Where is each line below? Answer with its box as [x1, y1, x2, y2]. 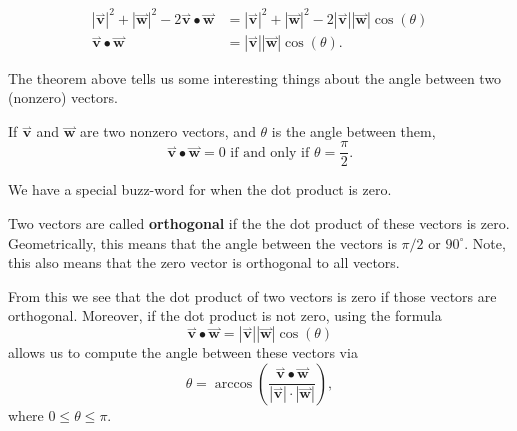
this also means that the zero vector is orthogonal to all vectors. [8, 252, 400, 273]
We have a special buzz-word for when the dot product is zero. [8, 179, 392, 200]
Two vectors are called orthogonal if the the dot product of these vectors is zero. [8, 213, 510, 233]
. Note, [464, 232, 506, 253]
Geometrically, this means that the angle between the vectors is [8, 232, 397, 253]
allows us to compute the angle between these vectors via [8, 341, 358, 362]
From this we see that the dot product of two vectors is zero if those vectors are [8, 285, 497, 306]
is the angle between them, [271, 120, 436, 141]
